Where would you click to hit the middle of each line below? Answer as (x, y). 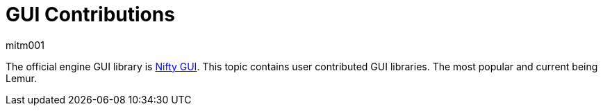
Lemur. (22, 78)
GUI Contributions (90, 14)
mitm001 (25, 45)
